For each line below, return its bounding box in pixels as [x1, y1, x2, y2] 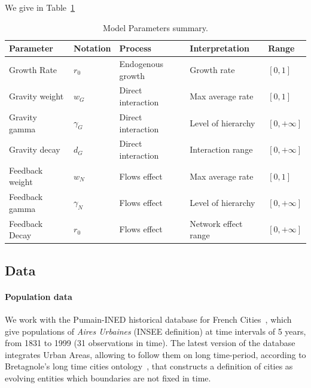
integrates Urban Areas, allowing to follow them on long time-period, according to [5, 348, 306, 360]
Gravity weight [9, 90, 64, 102]
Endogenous [119, 57, 163, 70]
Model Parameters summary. [103, 21, 208, 34]
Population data [5, 290, 72, 302]
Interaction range [190, 143, 253, 156]
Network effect [190, 217, 243, 229]
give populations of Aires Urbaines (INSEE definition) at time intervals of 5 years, [5, 325, 306, 337]
